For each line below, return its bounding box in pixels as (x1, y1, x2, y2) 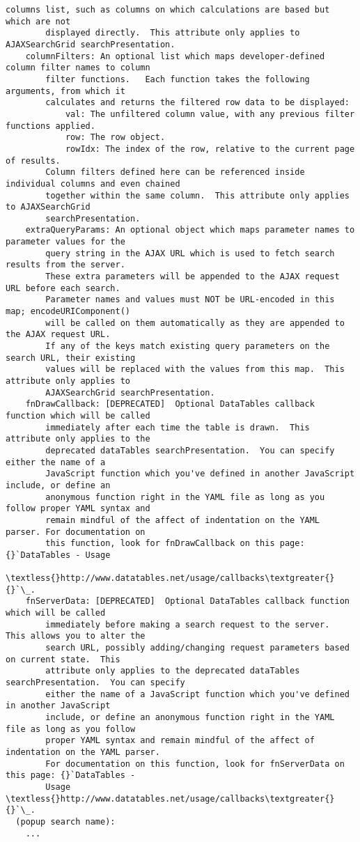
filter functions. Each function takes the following (45, 74, 310, 84)
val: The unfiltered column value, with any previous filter (65, 109, 355, 119)
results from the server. (6, 260, 125, 270)
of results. (6, 155, 61, 166)
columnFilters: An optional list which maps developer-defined (25, 51, 325, 61)
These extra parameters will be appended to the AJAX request (45, 272, 340, 282)
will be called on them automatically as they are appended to (45, 318, 345, 328)
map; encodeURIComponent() (6, 306, 130, 317)
